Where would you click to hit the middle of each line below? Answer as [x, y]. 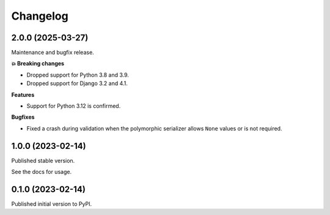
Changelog [40, 16]
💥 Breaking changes [38, 64]
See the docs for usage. [42, 172]
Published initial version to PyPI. [51, 204]
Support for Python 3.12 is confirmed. [74, 106]
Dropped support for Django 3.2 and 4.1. [77, 83]
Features [23, 94]
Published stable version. [43, 160]
